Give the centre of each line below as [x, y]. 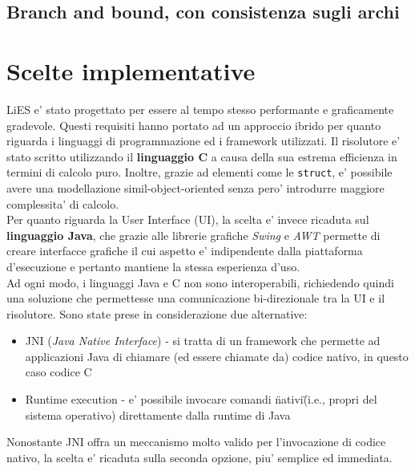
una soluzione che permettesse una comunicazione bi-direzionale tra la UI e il [196, 298]
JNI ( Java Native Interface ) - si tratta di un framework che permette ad [203, 341]
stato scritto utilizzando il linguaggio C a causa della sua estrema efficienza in [202, 156]
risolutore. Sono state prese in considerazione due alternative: [157, 313]
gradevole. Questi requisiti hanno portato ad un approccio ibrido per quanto [194, 125]
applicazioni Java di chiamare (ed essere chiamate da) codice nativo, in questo [217, 356]
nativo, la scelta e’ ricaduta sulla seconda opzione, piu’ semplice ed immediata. [199, 457]
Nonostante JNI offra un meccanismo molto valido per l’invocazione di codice [196, 442]
